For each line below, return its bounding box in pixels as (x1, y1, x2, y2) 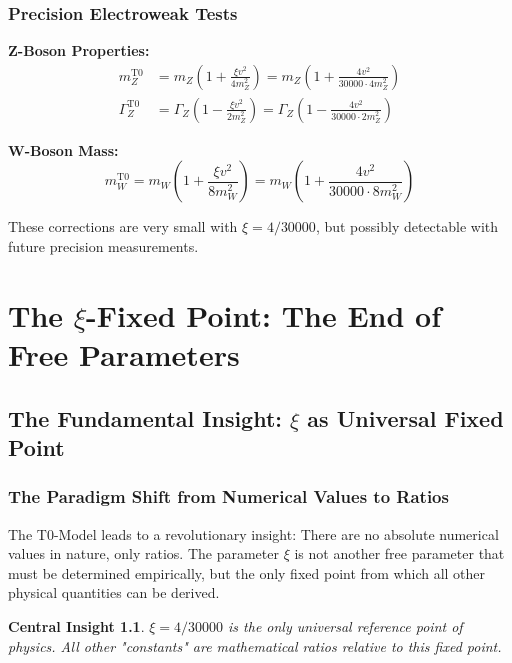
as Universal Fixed (307, 402, 504, 433)
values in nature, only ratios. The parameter (8, 543, 279, 564)
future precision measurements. (8, 236, 199, 257)
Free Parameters (8, 334, 240, 375)
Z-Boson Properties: (8, 40, 150, 61)
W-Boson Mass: (8, 139, 119, 160)
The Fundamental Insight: (8, 402, 283, 433)
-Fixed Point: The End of (86, 294, 442, 335)
